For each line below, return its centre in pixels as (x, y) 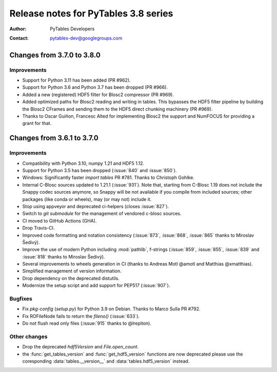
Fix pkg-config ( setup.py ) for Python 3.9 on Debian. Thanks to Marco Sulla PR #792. (111, 309)
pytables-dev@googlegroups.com (86, 38)
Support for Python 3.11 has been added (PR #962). (76, 80)
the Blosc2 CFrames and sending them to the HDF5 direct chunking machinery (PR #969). (117, 109)
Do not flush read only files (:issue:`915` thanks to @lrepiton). (87, 323)
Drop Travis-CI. (38, 228)
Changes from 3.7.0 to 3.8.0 (55, 55)
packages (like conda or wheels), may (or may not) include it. (87, 199)
